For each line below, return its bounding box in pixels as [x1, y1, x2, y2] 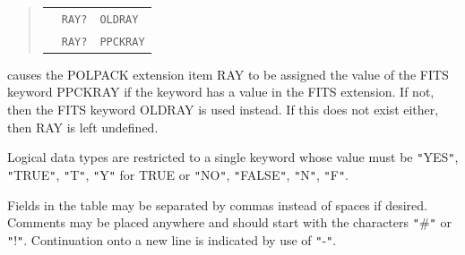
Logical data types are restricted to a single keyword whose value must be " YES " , [7, 148, 459, 166]
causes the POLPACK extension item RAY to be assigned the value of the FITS [7, 64, 449, 83]
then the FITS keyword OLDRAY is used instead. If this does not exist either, [7, 100, 439, 118]
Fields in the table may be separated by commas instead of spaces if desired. [7, 195, 427, 214]
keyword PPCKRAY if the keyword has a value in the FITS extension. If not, [7, 82, 435, 101]
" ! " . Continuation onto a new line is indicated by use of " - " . [7, 230, 337, 249]
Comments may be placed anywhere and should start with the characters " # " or [7, 213, 452, 232]
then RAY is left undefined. [7, 117, 159, 136]
